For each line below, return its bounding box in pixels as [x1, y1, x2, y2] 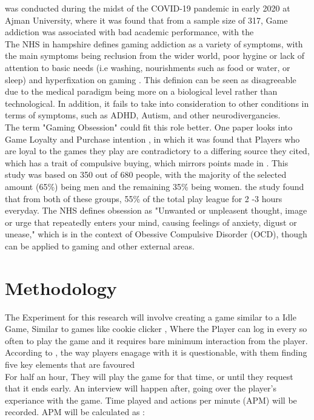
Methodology [5, 275, 117, 300]
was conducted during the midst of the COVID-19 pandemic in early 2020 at [5, 2, 290, 14]
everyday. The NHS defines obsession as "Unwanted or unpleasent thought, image [5, 204, 307, 217]
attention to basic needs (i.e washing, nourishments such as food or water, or [5, 61, 290, 73]
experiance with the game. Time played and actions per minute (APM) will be [5, 393, 297, 406]
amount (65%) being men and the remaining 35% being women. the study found [5, 180, 304, 192]
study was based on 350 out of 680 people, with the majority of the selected [5, 168, 287, 181]
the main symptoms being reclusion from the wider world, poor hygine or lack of [5, 49, 304, 62]
